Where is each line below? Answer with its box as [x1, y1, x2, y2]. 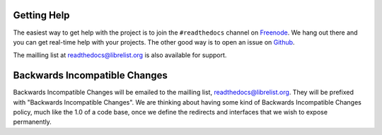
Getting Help [13, 9, 70, 21]
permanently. [13, 117, 52, 127]
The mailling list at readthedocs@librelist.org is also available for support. [13, 51, 227, 59]
